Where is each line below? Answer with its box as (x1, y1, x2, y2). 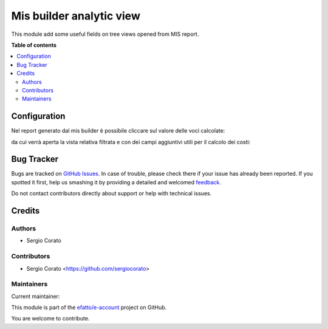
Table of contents (11, 41, 57, 49)
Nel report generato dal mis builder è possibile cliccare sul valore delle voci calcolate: (11, 127, 225, 134)
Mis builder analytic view (11, 9, 141, 23)
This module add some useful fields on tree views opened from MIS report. (11, 30, 199, 38)
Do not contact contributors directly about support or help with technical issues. (11, 190, 212, 197)
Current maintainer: (11, 293, 60, 300)
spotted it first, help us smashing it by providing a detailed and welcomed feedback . (11, 178, 222, 185)
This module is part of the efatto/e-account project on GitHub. (11, 304, 167, 311)
